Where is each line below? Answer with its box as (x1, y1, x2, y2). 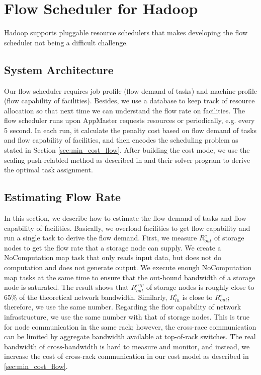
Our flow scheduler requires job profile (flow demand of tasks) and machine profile (4, 85, 257, 96)
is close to (182, 291, 213, 302)
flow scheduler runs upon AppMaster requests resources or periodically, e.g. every (4, 115, 255, 126)
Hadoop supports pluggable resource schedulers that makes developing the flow (4, 27, 248, 38)
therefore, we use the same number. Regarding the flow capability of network (4, 301, 241, 312)
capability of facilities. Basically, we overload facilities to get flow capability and (4, 222, 250, 233)
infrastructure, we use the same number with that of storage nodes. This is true (4, 311, 250, 322)
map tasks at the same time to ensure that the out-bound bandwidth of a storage (4, 272, 255, 282)
